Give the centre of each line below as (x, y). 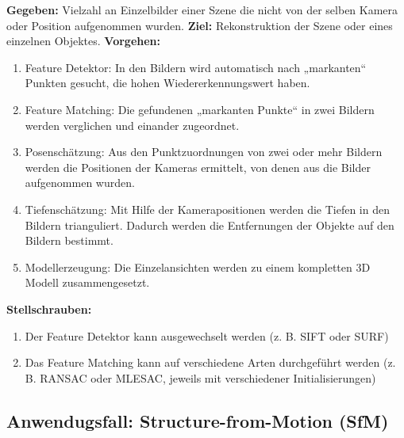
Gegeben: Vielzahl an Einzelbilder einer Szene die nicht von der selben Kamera (202, 10)
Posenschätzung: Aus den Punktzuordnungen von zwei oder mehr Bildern (204, 152)
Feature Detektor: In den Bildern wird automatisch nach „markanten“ (196, 67)
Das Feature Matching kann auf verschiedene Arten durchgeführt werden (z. (210, 362)
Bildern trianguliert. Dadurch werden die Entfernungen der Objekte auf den (210, 225)
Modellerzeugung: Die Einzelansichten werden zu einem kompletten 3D (198, 267)
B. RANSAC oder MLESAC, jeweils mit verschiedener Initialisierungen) (200, 377)
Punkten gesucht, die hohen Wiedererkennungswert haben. (167, 83)
